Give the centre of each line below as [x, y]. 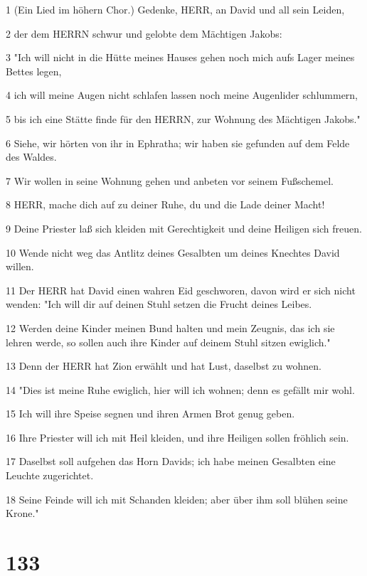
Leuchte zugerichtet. [50, 475]
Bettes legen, [34, 71]
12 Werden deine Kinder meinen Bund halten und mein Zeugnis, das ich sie [170, 327]
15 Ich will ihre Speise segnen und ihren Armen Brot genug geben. [150, 414]
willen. [20, 266]
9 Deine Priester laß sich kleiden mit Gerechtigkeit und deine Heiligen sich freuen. [184, 228]
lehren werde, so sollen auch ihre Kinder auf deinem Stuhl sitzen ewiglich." [168, 342]
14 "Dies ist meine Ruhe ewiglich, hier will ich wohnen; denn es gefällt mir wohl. [180, 389]
